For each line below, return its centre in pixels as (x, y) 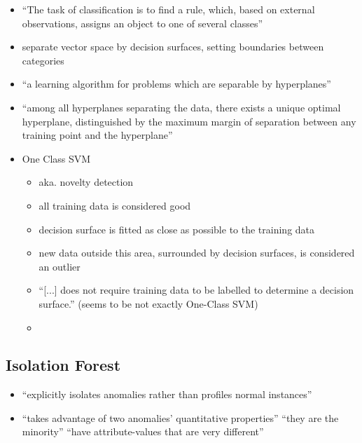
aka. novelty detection (86, 182)
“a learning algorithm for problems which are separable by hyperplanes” (176, 84)
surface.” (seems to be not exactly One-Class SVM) (148, 303)
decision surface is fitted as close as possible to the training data (177, 229)
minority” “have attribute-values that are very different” (143, 431)
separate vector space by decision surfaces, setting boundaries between (173, 47)
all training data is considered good (115, 205)
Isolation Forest (63, 365)
